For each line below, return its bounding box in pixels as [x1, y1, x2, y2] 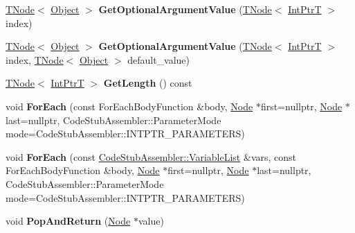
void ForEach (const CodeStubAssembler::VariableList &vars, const [6, 149, 297, 164]
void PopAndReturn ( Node [6, 214, 131, 228]
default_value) [127, 52, 190, 67]
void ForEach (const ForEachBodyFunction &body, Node [6, 98, 253, 113]
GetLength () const [103, 76, 192, 90]
